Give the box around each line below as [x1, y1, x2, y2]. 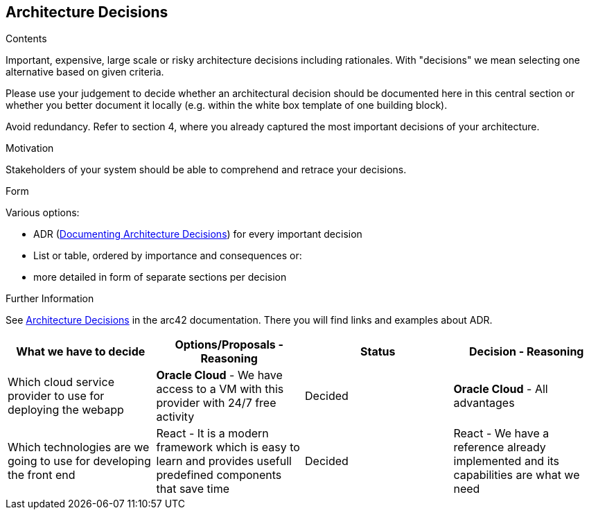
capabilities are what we [453, 468, 580, 482]
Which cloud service [8, 375, 114, 390]
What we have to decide [16, 344, 146, 359]
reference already [453, 440, 546, 455]
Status [360, 344, 396, 359]
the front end [8, 468, 76, 482]
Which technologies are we [8, 440, 150, 455]
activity [156, 410, 195, 424]
